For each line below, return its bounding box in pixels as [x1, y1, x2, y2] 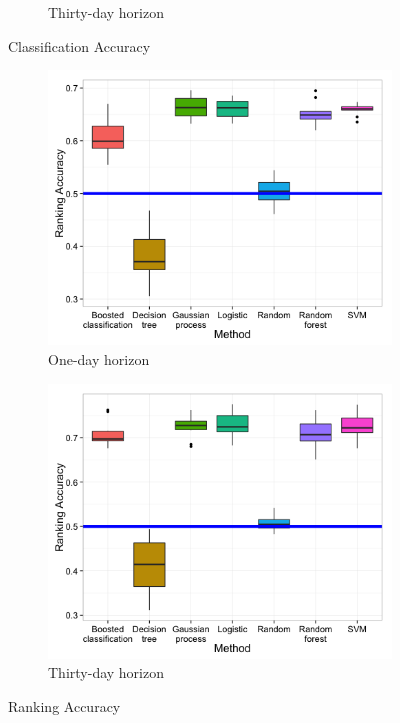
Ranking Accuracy [8, 695, 121, 716]
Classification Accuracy [8, 35, 151, 56]
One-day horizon [48, 348, 150, 369]
